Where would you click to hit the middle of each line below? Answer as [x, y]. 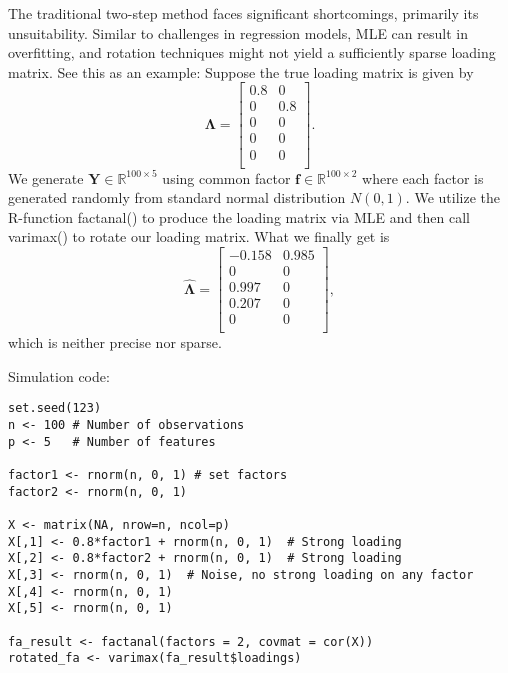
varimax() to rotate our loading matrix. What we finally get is [199, 236]
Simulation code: [59, 375]
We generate [46, 177]
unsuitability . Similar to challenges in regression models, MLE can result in [238, 32]
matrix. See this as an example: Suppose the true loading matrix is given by [241, 71]
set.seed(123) [55, 408]
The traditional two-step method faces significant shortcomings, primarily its [243, 13]
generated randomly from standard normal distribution [177, 197]
